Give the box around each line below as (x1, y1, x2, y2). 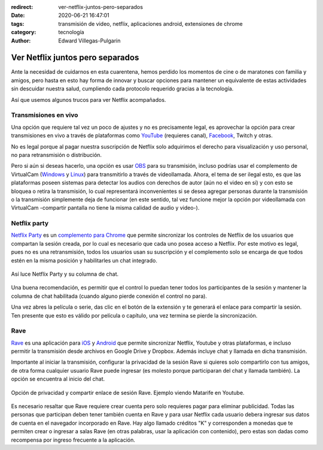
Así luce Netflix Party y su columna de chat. (11, 270, 119, 277)
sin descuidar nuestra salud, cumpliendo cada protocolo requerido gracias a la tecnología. (11, 85, 234, 92)
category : (11, 29, 36, 36)
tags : (11, 20, 25, 27)
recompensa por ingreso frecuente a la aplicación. (11, 436, 136, 443)
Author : (11, 37, 31, 44)
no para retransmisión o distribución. (11, 151, 102, 158)
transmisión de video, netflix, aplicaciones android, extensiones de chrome (58, 20, 243, 27)
